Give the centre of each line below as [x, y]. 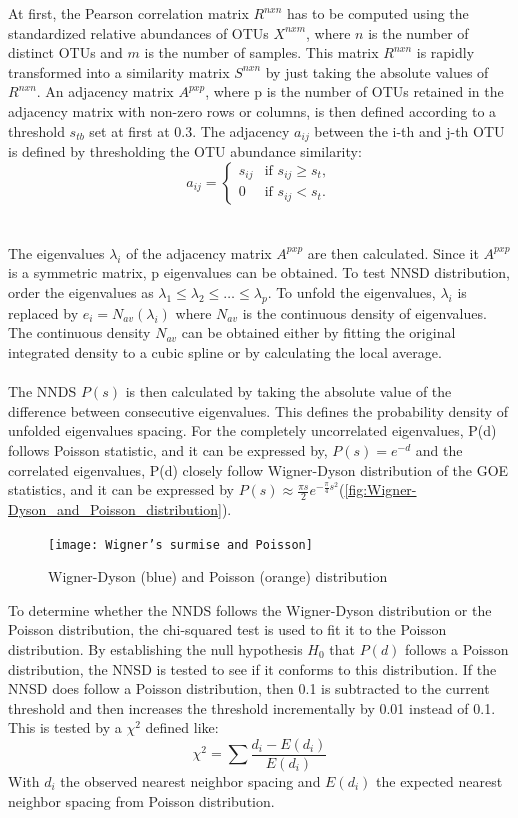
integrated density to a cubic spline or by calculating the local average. [225, 351]
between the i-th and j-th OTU [409, 130]
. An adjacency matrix [105, 91]
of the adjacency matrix [199, 252]
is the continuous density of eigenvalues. [364, 312]
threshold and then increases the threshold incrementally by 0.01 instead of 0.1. [252, 707]
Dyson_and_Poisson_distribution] [115, 508]
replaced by [43, 312]
